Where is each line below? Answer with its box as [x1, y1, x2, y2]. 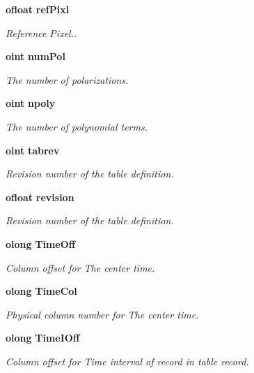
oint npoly [6, 96, 56, 110]
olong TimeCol [6, 284, 77, 298]
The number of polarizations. [6, 72, 129, 87]
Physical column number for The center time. [6, 307, 199, 321]
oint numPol [6, 49, 65, 64]
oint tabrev [6, 142, 60, 157]
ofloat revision [6, 189, 74, 204]
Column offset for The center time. [6, 260, 155, 275]
